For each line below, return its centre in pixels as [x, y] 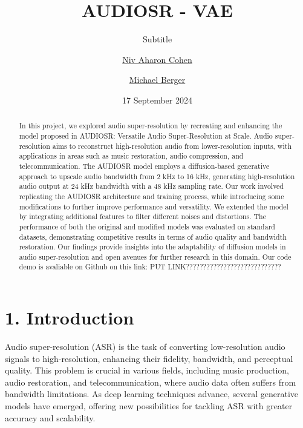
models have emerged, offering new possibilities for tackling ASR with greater [149, 406]
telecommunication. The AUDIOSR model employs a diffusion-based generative [144, 166]
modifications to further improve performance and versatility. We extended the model [154, 206]
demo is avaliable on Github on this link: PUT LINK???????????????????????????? [150, 267]
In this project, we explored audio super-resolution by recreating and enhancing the [151, 126]
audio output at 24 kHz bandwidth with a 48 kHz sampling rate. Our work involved [151, 186]
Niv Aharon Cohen [157, 59]
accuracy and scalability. [50, 417]
